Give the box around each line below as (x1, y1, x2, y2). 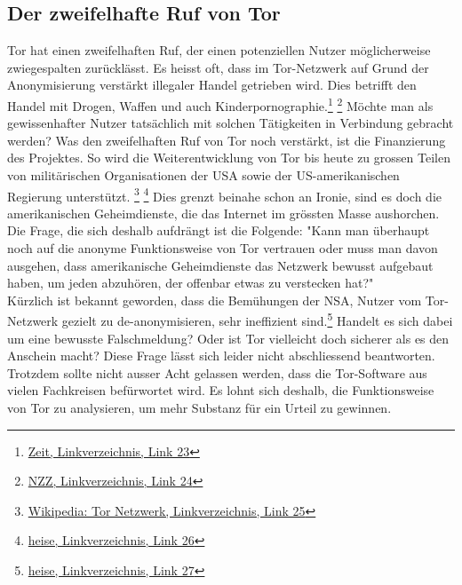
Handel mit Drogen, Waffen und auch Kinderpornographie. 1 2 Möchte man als (7, 93, 434, 115)
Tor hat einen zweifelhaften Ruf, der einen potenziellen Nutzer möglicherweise (7, 41, 431, 59)
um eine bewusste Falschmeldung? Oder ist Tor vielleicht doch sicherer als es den (7, 328, 450, 347)
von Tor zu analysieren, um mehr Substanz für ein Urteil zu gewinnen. (7, 399, 392, 417)
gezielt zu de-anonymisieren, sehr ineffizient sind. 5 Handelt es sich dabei (61, 309, 453, 330)
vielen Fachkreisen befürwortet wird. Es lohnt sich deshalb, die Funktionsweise (7, 381, 434, 399)
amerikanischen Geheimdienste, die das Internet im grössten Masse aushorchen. (7, 203, 440, 222)
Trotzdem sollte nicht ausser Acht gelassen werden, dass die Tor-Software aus (7, 363, 427, 382)
